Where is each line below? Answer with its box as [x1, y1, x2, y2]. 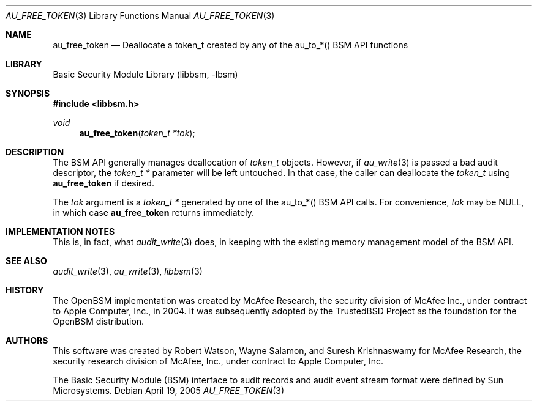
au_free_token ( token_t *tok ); [79, 128, 195, 138]
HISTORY [6, 285, 44, 295]
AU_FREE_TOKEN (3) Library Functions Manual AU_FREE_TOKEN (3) [6, 10, 275, 21]
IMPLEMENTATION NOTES [6, 226, 115, 237]
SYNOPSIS [6, 88, 50, 98]
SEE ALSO [6, 256, 47, 266]
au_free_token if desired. [53, 178, 154, 188]
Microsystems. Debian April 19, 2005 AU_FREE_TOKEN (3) [53, 385, 285, 396]
